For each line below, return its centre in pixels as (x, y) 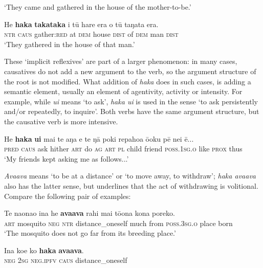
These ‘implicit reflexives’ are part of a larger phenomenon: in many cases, (121, 61)
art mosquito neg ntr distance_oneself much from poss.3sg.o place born (118, 223)
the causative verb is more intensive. (61, 121)
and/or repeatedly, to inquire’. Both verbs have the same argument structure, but (132, 111)
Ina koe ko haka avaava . (44, 250)
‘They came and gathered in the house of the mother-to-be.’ (98, 7)
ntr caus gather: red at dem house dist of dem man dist (91, 34)
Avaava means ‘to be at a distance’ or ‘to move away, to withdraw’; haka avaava (130, 176)
